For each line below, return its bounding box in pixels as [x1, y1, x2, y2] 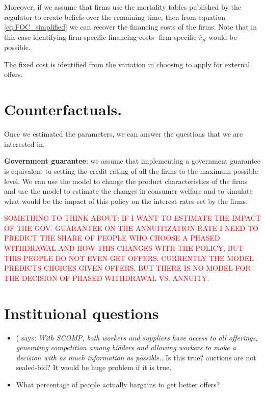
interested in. [4, 138, 45, 149]
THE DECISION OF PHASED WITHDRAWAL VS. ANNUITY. [4, 272, 209, 283]
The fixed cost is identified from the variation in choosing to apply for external [4, 59, 250, 69]
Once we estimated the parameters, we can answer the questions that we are [4, 128, 243, 139]
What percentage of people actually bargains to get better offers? [16, 379, 220, 389]
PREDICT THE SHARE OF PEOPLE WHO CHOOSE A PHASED [4, 232, 220, 243]
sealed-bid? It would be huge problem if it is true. [16, 362, 172, 373]
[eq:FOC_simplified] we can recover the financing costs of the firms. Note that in [4, 21, 257, 32]
